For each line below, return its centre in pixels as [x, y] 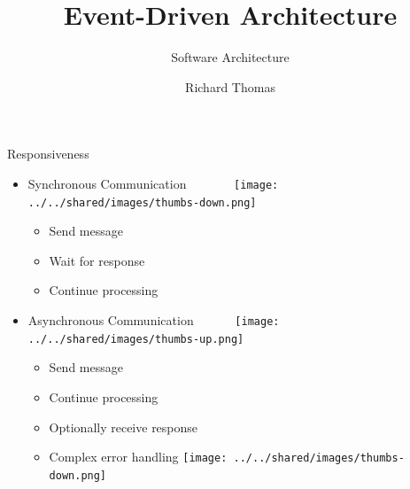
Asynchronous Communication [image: [154, 320]
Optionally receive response [124, 427]
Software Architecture [230, 57]
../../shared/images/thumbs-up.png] [136, 339]
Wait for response [97, 260]
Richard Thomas [230, 86]
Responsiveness [48, 154]
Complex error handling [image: [138, 457]
